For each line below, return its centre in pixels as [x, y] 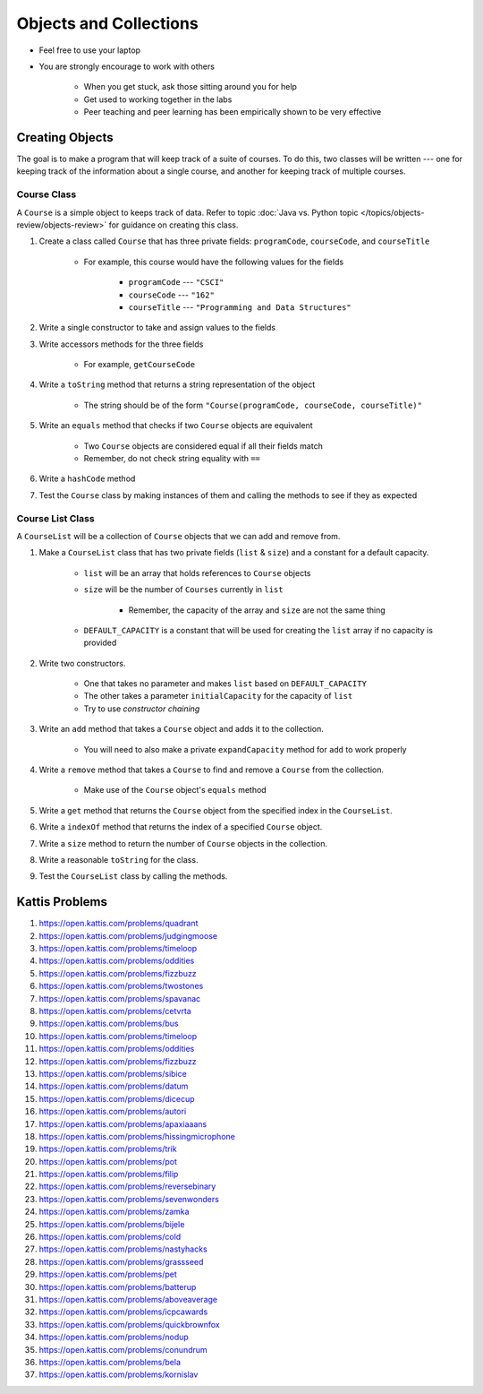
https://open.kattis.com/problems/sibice [113, 1073]
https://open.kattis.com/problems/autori [113, 1112]
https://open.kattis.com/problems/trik [108, 1149]
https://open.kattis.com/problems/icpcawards [123, 1312]
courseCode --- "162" [171, 295]
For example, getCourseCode [140, 365]
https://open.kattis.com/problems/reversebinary [127, 1186]
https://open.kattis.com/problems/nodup [114, 1337]
